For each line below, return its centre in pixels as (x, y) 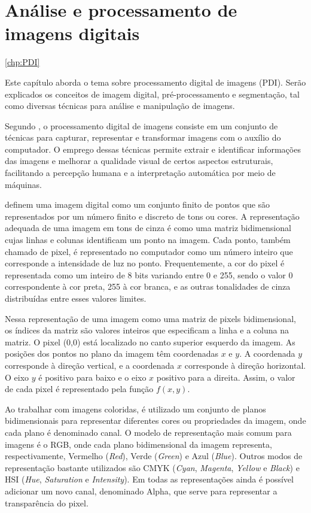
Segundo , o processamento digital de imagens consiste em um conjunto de (141, 125)
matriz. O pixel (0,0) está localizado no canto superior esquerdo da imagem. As (150, 342)
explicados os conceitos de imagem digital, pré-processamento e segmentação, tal (152, 94)
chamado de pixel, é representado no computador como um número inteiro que (149, 251)
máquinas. (23, 184)
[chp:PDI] (22, 62)
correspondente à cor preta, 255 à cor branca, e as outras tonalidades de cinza (148, 286)
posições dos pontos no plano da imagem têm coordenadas (112, 353)
